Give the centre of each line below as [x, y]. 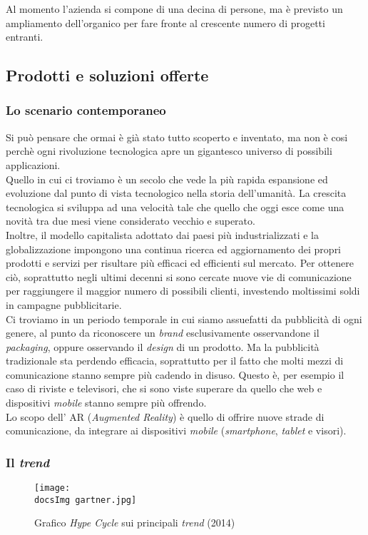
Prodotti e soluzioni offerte [107, 75]
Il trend [28, 462]
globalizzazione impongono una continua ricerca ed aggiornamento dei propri [174, 249]
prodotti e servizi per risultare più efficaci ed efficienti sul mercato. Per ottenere [180, 263]
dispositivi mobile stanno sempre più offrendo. [106, 403]
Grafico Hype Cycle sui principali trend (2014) [135, 523]
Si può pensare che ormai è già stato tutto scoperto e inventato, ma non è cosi [177, 137]
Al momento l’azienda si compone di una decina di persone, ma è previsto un [174, 9]
